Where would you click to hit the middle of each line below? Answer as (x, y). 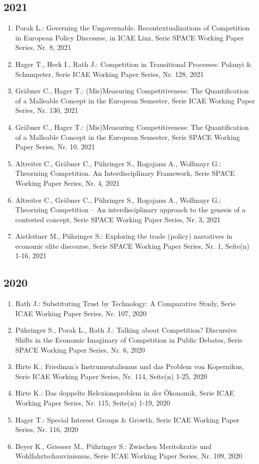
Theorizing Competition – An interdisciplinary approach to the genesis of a (130, 210)
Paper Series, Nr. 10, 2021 (55, 147)
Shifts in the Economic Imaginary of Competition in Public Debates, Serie (129, 340)
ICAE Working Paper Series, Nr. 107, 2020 (81, 313)
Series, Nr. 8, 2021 (43, 47)
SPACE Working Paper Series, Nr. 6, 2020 (80, 349)
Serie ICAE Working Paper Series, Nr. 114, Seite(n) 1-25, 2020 (111, 376)
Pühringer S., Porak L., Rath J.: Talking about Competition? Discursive (126, 330)
